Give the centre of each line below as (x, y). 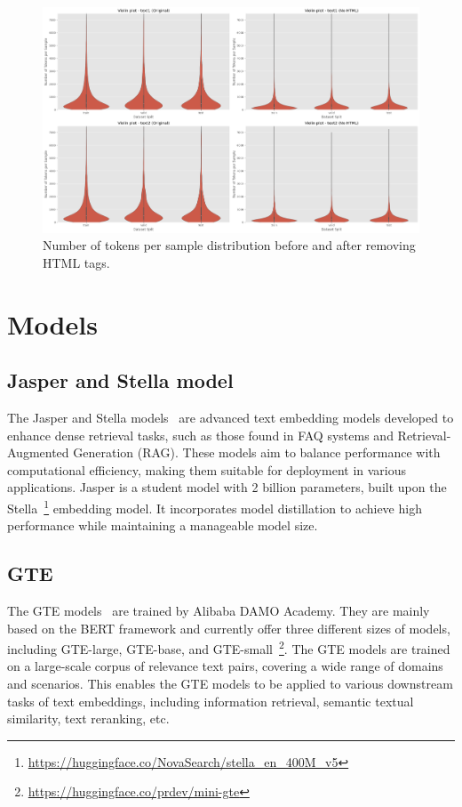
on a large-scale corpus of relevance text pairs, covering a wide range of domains (225, 666)
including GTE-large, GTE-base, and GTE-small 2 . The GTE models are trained (229, 647)
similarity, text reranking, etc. (88, 718)
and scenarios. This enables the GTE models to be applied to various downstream (230, 684)
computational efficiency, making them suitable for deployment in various (207, 469)
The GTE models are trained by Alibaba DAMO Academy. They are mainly (219, 611)
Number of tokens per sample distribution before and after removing (229, 245)
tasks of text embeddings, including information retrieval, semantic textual (211, 701)
